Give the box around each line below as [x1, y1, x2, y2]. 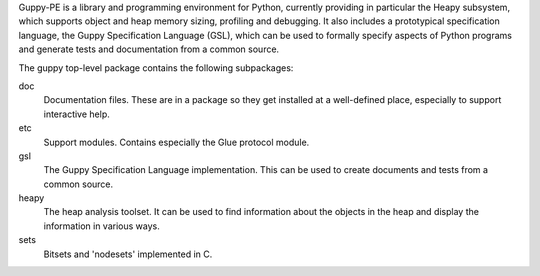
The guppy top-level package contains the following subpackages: [18, 61, 294, 74]
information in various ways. [43, 220, 160, 232]
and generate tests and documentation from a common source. [18, 43, 280, 55]
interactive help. [43, 108, 110, 120]
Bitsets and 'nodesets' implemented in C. [43, 248, 213, 260]
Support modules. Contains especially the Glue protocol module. [43, 136, 310, 148]
